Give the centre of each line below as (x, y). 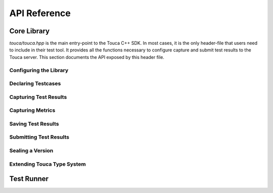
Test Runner (29, 179)
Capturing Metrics (32, 110)
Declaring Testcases (35, 84)
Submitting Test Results (39, 137)
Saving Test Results (34, 123)
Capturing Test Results (38, 97)
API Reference (40, 13)
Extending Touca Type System (48, 164)
